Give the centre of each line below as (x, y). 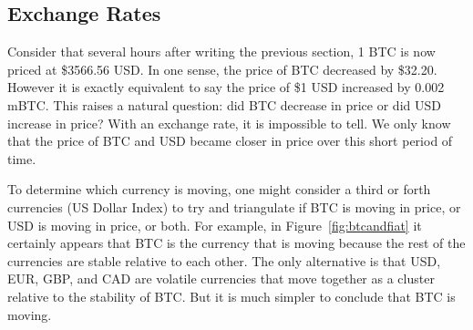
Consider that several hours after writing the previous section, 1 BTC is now (221, 52)
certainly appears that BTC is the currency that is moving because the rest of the (236, 243)
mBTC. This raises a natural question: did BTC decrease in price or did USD (224, 104)
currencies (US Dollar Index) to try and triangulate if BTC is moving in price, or (234, 206)
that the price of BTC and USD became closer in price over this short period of (230, 141)
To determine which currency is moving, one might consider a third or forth (219, 189)
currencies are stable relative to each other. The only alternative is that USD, (224, 260)
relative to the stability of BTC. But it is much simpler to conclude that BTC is (231, 296)
